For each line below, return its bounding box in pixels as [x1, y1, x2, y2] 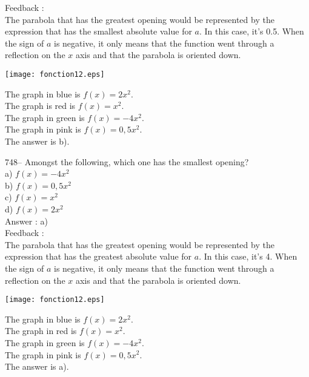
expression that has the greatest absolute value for [5, 250, 192, 263]
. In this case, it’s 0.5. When [199, 25, 304, 38]
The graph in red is [5, 324, 77, 337]
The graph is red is [5, 99, 76, 112]
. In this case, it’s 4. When [199, 250, 297, 263]
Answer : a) [5, 214, 48, 227]
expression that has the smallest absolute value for [5, 25, 192, 38]
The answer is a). [5, 360, 69, 373]
